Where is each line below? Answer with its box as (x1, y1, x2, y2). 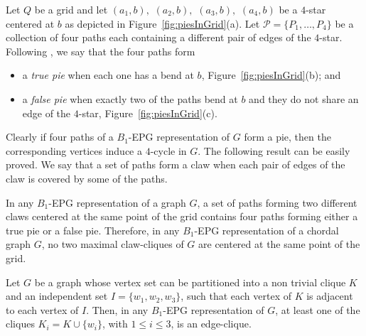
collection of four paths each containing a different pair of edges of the (6, 30, 311, 45)
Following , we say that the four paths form (6, 43, 195, 58)
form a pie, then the (244, 129, 331, 144)
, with (102, 316, 128, 331)
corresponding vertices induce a (6, 143, 142, 158)
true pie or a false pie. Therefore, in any (6, 222, 180, 237)
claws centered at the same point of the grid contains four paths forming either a (6, 209, 358, 224)
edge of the (22, 105, 71, 120)
